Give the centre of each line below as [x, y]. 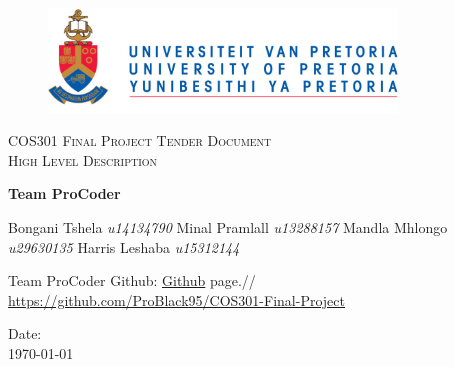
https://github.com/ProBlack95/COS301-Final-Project [176, 299]
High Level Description [83, 159]
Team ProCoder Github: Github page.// [132, 280]
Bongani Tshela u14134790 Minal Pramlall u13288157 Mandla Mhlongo [228, 226]
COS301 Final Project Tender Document [140, 140]
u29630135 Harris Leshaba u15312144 [124, 246]
